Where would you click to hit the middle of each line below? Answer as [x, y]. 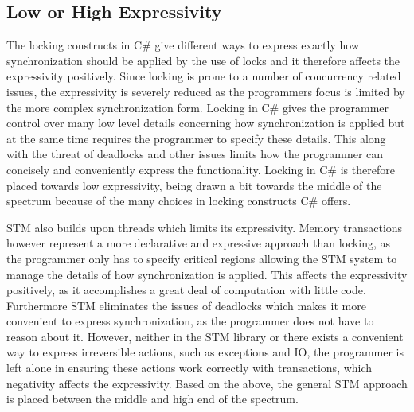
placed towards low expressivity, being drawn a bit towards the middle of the [194, 185]
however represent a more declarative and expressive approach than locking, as [198, 243]
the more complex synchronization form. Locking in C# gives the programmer [198, 107]
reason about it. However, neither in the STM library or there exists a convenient [205, 336]
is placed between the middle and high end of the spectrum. [152, 399]
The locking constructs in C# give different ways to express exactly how [183, 45]
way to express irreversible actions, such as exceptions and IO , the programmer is [205, 352]
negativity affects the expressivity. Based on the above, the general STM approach [207, 383]
